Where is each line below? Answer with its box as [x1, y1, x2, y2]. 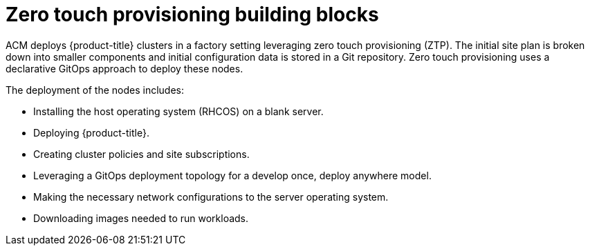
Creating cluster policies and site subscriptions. [33, 148, 250, 160]
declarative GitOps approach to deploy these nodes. [6, 62, 243, 74]
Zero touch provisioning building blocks [6, 3, 379, 26]
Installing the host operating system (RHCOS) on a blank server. [33, 105, 324, 117]
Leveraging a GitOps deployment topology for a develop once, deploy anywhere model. [33, 169, 432, 181]
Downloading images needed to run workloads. [33, 212, 249, 224]
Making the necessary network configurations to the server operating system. [33, 190, 389, 203]
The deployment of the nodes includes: [6, 83, 185, 96]
